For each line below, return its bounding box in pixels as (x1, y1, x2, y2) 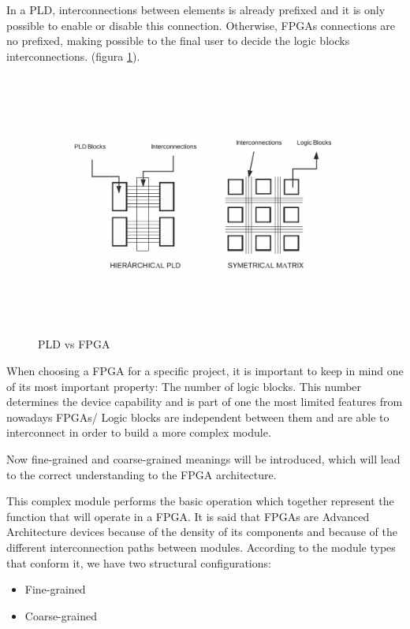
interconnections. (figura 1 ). (6, 47, 140, 64)
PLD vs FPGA (38, 336, 110, 352)
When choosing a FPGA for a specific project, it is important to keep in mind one (6, 363, 404, 379)
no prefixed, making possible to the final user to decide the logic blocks (6, 32, 350, 49)
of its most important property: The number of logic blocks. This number (6, 378, 362, 394)
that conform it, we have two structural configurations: (6, 554, 271, 571)
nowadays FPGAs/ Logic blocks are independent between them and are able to (6, 408, 389, 425)
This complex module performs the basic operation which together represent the (6, 493, 394, 509)
